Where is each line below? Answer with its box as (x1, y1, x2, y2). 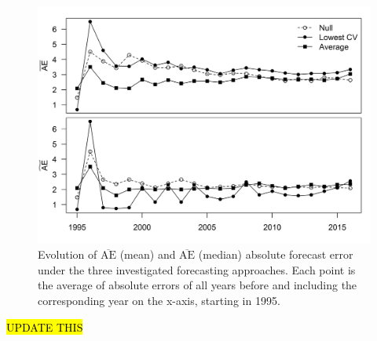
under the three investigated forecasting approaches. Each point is (38, 261, 356, 278)
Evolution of (38, 246, 97, 263)
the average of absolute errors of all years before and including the (38, 277, 357, 293)
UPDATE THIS (6, 318, 83, 335)
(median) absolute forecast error (198, 246, 353, 263)
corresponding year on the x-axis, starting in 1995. (38, 292, 280, 309)
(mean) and (119, 246, 176, 263)
